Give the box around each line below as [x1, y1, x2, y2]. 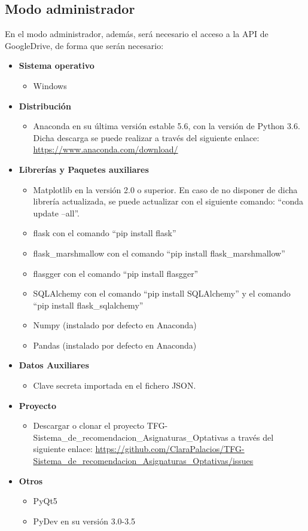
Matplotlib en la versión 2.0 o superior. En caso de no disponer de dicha [33, 183, 298, 196]
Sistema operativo [19, 59, 94, 72]
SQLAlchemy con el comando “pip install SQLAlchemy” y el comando [33, 287, 291, 300]
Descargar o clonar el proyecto [33, 419, 145, 432]
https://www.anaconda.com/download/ [33, 143, 178, 155]
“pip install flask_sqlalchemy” [33, 298, 144, 311]
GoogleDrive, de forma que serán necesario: [5, 39, 164, 51]
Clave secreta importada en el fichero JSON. [33, 379, 196, 392]
